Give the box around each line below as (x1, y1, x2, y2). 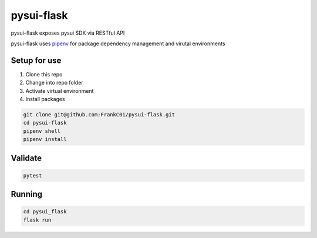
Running (11, 189, 43, 199)
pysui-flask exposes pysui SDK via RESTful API (11, 29, 125, 36)
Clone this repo (25, 71, 63, 78)
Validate (11, 153, 42, 163)
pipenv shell (23, 128, 61, 135)
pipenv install (23, 136, 67, 143)
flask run (23, 216, 52, 223)
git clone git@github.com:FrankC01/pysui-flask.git (23, 112, 176, 118)
